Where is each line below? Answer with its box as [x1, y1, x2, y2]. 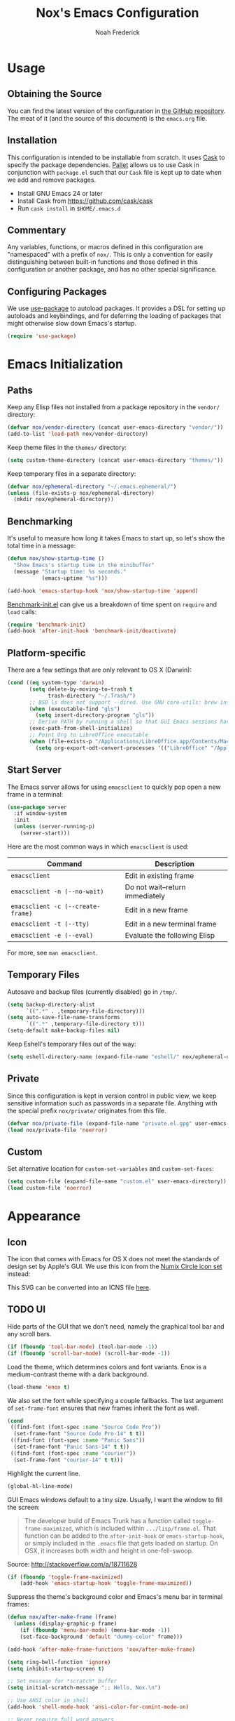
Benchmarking [7, 515, 73, 527]
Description [155, 858, 194, 868]
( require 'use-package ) [7, 333, 77, 340]
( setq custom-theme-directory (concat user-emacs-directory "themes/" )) [7, 456, 224, 464]
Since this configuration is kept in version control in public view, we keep [7, 1091, 217, 1100]
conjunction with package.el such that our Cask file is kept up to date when [7, 168, 222, 176]
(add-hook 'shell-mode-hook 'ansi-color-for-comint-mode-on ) [7, 1703, 190, 1710]
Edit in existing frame [124, 870, 194, 880]
